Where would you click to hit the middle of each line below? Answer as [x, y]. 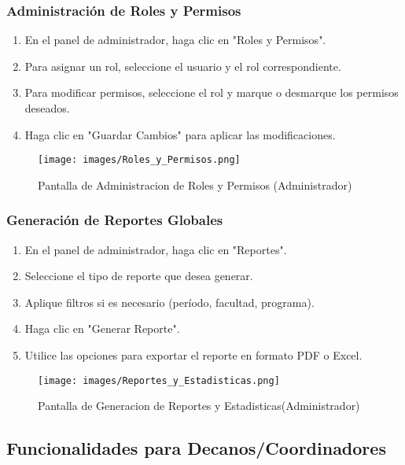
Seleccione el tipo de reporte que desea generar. [139, 276]
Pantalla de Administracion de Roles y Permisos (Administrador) [195, 185]
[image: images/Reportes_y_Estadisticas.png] [159, 380]
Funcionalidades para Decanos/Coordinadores [196, 448]
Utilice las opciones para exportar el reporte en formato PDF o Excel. [193, 355]
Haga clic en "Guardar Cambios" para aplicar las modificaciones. [180, 134]
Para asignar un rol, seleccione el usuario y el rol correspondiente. [183, 66]
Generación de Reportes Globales [115, 220]
